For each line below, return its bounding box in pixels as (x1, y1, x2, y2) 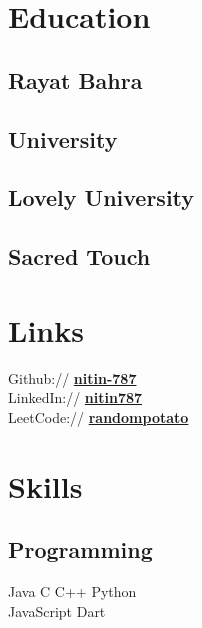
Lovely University (8, 182, 195, 213)
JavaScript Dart (8, 600, 106, 621)
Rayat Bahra (8, 64, 143, 95)
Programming (8, 534, 153, 565)
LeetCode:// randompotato (8, 406, 189, 427)
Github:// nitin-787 (8, 367, 137, 388)
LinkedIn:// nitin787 (8, 387, 143, 408)
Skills (8, 465, 83, 506)
